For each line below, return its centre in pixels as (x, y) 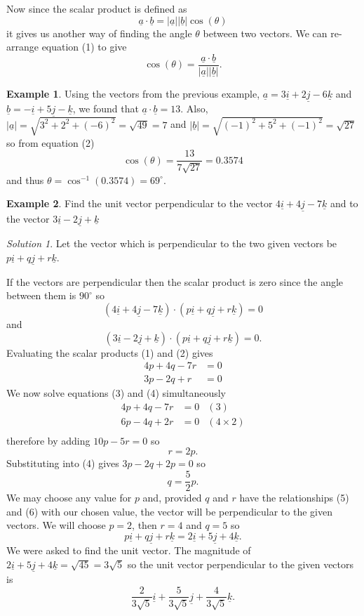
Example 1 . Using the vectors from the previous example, (133, 93)
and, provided (172, 498)
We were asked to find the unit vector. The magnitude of (129, 550)
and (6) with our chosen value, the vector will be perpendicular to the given (169, 511)
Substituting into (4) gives (63, 463)
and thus (25, 179)
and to (344, 203)
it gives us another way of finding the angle (99, 33)
